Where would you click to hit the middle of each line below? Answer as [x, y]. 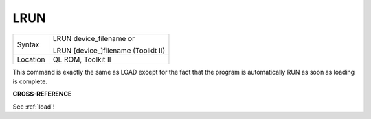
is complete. [30, 81]
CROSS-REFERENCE [42, 94]
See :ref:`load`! [34, 107]
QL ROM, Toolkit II [82, 59]
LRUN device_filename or [94, 38]
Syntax [28, 44]
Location [31, 59]
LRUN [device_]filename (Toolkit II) [109, 50]
